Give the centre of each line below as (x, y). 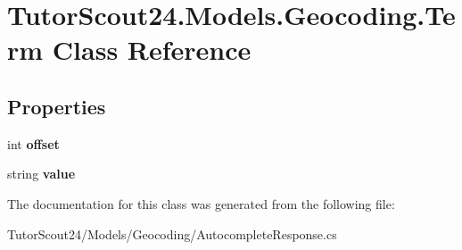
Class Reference (152, 50)
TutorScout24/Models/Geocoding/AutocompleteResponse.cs (172, 233)
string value (41, 174)
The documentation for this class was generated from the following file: (201, 203)
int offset (33, 143)
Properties (57, 106)
